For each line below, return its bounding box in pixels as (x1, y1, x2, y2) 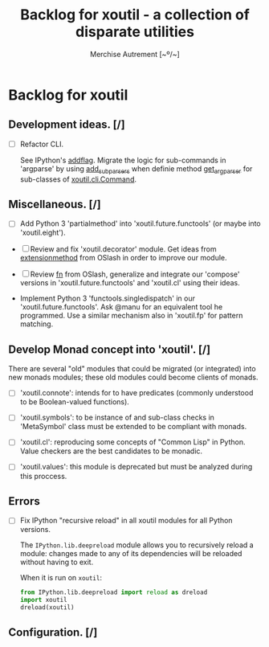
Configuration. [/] (8, 625, 98, 640)
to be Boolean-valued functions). (19, 397, 130, 407)
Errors (8, 494, 40, 508)
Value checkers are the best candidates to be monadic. (19, 446, 203, 456)
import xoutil (19, 596, 67, 604)
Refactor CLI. (19, 139, 64, 149)
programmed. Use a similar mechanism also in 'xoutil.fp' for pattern (19, 311, 243, 321)
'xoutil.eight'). (19, 227, 66, 238)
